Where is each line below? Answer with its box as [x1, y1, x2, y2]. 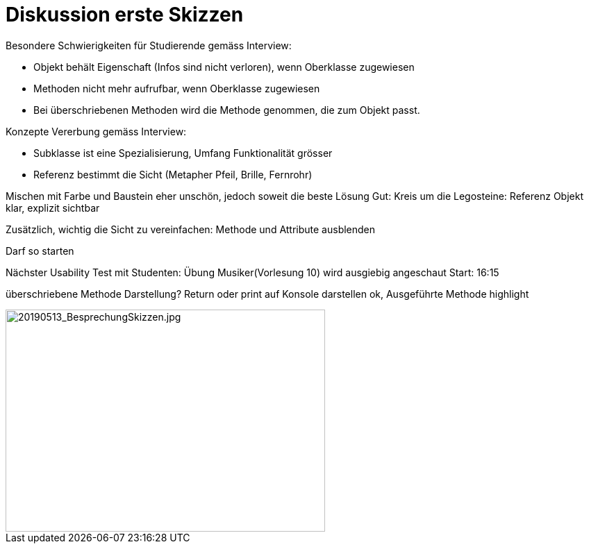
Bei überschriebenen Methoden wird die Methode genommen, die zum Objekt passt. [33, 103, 420, 116]
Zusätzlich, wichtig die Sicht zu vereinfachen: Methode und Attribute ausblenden [6, 223, 376, 235]
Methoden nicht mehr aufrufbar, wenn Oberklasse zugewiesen [33, 82, 320, 94]
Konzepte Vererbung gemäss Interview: [6, 125, 187, 137]
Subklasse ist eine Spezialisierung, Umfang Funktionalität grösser [33, 146, 333, 159]
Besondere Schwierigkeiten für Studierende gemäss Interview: [6, 39, 292, 51]
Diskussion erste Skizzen [6, 3, 244, 26]
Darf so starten [6, 244, 74, 257]
